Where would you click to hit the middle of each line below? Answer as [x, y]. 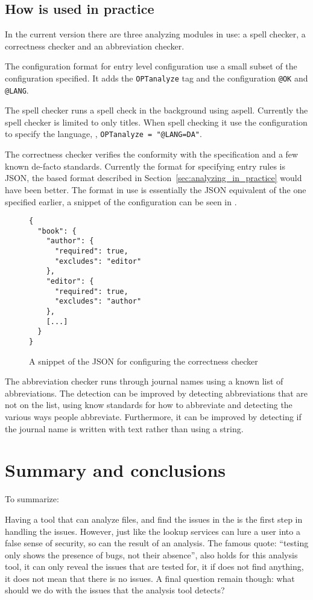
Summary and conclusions [115, 470]
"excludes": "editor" [98, 261]
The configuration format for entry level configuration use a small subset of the [151, 66]
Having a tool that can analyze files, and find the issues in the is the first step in [154, 519]
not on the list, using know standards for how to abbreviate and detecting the [149, 405]
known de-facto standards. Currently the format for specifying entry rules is [145, 166]
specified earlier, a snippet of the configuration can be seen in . [121, 201]
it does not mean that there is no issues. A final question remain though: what [150, 578]
